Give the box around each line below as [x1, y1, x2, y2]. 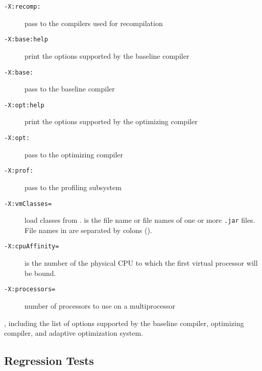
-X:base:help [4, 36, 48, 43]
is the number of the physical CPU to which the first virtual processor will [25, 258, 258, 268]
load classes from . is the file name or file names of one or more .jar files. [25, 215, 255, 225]
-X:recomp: [4, 3, 41, 10]
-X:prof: [4, 167, 34, 175]
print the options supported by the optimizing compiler [25, 116, 198, 127]
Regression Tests [4, 353, 94, 368]
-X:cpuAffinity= [4, 243, 59, 250]
